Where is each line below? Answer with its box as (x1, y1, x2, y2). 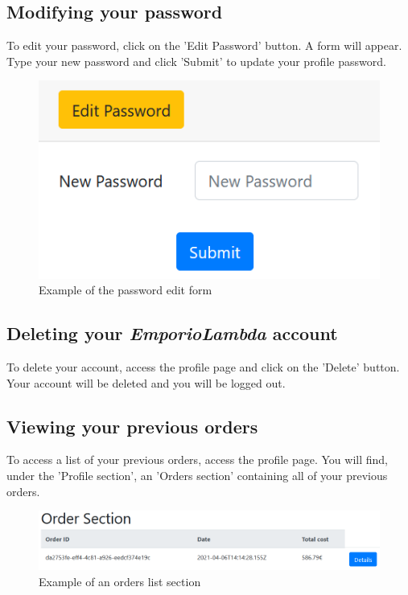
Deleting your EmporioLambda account (6, 321, 338, 346)
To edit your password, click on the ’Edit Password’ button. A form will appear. (6, 37, 402, 54)
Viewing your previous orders (6, 413, 258, 438)
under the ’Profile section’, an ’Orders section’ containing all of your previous (6, 466, 388, 483)
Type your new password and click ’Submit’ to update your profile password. (6, 52, 386, 69)
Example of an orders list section (39, 572, 201, 589)
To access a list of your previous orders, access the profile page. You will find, (6, 451, 388, 468)
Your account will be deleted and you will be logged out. (6, 374, 286, 391)
